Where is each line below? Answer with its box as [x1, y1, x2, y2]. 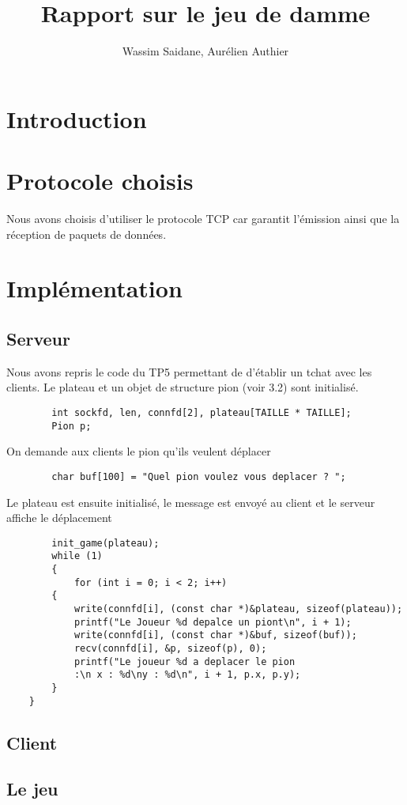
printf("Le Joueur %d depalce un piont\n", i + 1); [73, 616, 352, 628]
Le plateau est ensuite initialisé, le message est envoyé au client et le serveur [6, 493, 375, 510]
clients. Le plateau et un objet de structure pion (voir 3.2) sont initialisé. [6, 379, 359, 395]
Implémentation [6, 272, 183, 304]
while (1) [51, 550, 103, 562]
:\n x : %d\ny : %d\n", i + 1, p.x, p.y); [73, 669, 301, 681]
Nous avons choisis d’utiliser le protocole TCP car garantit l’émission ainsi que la [6, 210, 400, 227]
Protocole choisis [6, 164, 194, 197]
